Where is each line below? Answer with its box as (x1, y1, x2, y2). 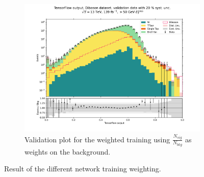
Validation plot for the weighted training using (24, 134, 170, 144)
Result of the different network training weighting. (4, 163, 161, 174)
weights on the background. (24, 146, 111, 157)
